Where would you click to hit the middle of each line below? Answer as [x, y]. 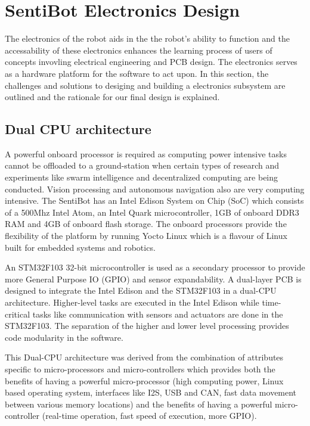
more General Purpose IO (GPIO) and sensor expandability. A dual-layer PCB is [153, 279]
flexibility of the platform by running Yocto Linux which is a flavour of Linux [146, 236]
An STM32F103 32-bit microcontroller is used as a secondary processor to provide [155, 267]
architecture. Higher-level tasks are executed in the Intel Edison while [132, 302]
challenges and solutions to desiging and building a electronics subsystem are [145, 85]
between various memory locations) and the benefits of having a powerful [139, 404]
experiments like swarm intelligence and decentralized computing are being [142, 177]
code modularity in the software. [64, 337]
